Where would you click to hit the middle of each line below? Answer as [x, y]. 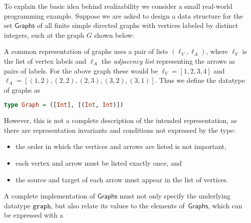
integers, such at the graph [44, 35]
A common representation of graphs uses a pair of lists [86, 51]
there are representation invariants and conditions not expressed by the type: [120, 130]
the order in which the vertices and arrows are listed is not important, [121, 146]
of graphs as [22, 89]
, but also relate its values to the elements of [118, 205]
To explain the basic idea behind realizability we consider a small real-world [118, 6]
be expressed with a [34, 215]
